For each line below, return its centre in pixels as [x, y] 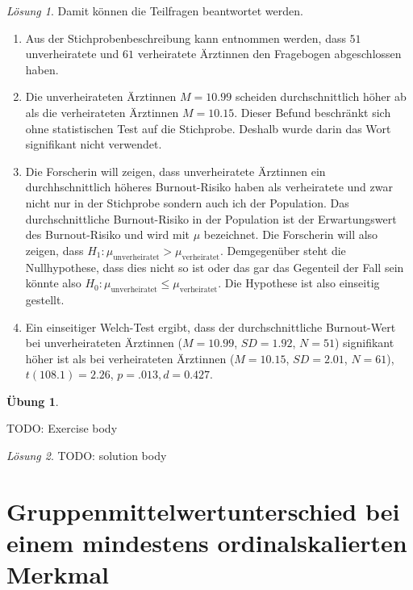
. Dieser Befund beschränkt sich [313, 112]
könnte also [53, 283]
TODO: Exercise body [62, 428]
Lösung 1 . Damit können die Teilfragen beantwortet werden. [155, 10]
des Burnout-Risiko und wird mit [108, 234]
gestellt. [45, 299]
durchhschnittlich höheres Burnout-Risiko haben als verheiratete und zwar [209, 187]
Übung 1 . [33, 401]
